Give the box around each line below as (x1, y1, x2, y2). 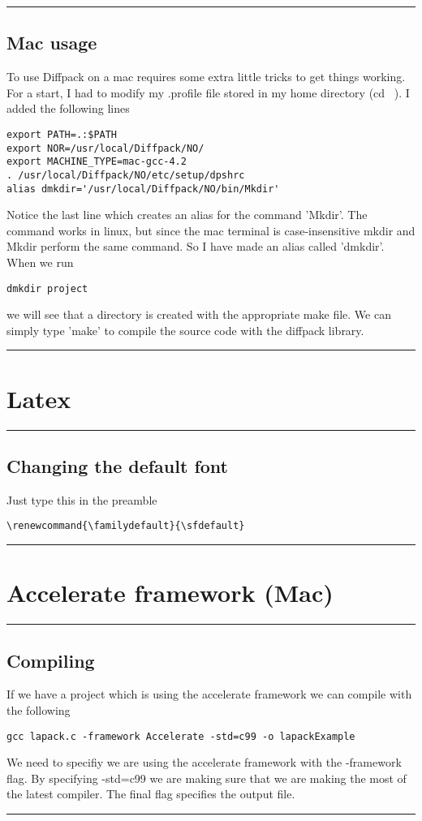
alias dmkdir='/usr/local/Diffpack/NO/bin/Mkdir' (6, 183, 280, 195)
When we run (6, 254, 74, 271)
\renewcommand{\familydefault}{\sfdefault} (6, 520, 245, 532)
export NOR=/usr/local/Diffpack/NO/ (6, 142, 205, 154)
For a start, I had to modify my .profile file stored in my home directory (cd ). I (6, 84, 410, 101)
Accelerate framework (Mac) (6, 576, 334, 609)
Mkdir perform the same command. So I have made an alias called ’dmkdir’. (6, 238, 385, 255)
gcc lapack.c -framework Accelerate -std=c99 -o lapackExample (6, 730, 355, 742)
